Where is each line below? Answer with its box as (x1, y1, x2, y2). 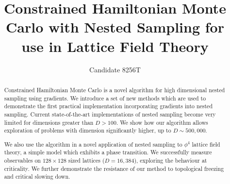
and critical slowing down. (4, 172, 70, 181)
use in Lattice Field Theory (21, 36, 209, 56)
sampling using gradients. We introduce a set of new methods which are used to (4, 94, 206, 102)
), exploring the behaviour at (134, 156, 207, 165)
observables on (4, 156, 41, 165)
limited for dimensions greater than (4, 118, 94, 126)
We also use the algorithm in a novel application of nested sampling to (4, 140, 182, 148)
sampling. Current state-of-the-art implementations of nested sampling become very (4, 110, 216, 118)
